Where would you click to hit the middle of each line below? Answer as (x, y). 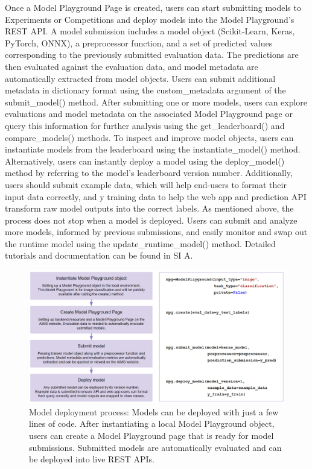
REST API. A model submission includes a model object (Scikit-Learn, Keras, (150, 31)
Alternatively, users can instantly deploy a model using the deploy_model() (145, 161)
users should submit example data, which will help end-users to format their (146, 184)
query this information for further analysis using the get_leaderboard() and (145, 125)
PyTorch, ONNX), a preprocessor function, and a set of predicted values (139, 42)
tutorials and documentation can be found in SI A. (99, 255)
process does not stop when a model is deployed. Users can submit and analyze (151, 220)
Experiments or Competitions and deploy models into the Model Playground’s (150, 19)
